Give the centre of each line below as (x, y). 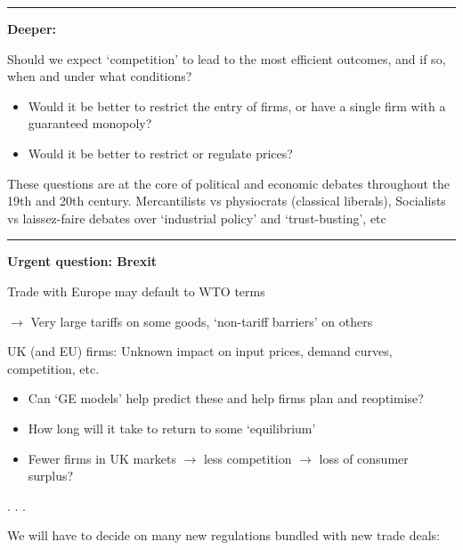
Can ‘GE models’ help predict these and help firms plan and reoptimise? (226, 398)
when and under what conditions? (100, 76)
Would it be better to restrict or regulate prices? (160, 153)
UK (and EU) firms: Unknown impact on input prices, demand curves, (200, 351)
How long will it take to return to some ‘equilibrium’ (172, 428)
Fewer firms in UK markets (102, 458)
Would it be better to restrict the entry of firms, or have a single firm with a (237, 105)
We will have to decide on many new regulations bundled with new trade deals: (223, 535)
